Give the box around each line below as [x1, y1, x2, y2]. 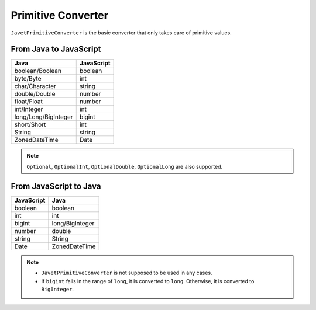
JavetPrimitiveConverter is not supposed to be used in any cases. [41, 269, 213, 277]
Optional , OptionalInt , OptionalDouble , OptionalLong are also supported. [26, 163, 223, 170]
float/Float [14, 97, 43, 106]
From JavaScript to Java [11, 181, 102, 191]
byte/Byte [14, 75, 42, 83]
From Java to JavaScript [11, 44, 102, 54]
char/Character [14, 82, 57, 90]
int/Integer [14, 105, 43, 113]
